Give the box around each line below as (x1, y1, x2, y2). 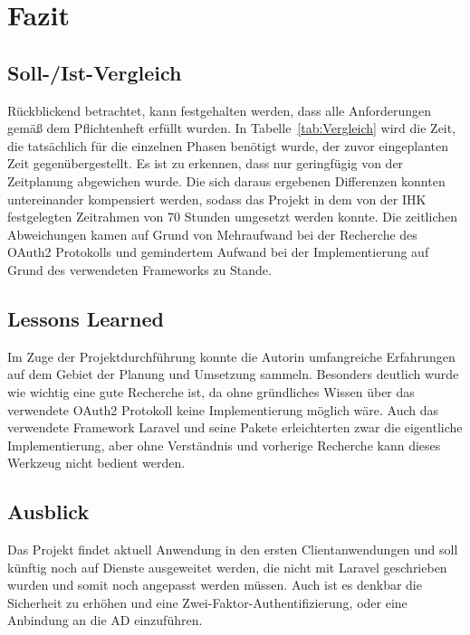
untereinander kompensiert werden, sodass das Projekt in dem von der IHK (7, 189, 427, 208)
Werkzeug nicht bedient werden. (7, 453, 186, 472)
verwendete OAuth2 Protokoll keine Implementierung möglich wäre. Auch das (7, 400, 439, 419)
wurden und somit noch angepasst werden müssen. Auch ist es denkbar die (7, 575, 422, 594)
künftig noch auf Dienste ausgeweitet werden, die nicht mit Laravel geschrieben (7, 557, 447, 576)
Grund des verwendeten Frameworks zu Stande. (7, 260, 272, 279)
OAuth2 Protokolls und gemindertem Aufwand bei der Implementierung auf (7, 242, 429, 261)
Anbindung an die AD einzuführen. (7, 611, 203, 630)
